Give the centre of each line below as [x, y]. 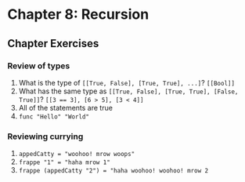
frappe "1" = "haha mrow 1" [64, 162]
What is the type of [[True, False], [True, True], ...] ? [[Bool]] [127, 82]
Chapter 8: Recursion [78, 15]
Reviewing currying [45, 136]
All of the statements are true [65, 107]
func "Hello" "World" [54, 116]
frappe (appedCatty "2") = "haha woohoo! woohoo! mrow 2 [113, 171]
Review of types [39, 66]
